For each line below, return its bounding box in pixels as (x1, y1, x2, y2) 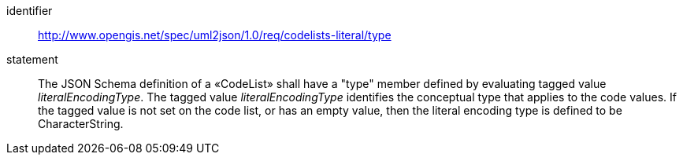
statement (6, 53, 58, 66)
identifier (6, 4, 53, 17)
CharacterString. (38, 117, 124, 130)
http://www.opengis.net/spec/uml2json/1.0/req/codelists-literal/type (38, 28, 392, 42)
